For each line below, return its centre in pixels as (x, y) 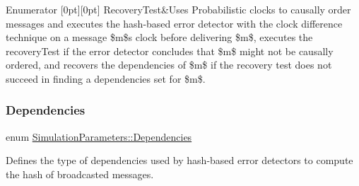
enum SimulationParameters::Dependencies (99, 136)
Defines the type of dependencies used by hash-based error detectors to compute (179, 160)
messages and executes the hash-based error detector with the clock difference (174, 23)
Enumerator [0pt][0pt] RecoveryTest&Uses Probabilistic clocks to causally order (178, 9)
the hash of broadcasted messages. (80, 174)
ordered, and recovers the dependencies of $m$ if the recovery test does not (169, 65)
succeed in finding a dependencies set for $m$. (106, 78)
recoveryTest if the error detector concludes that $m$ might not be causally (170, 51)
